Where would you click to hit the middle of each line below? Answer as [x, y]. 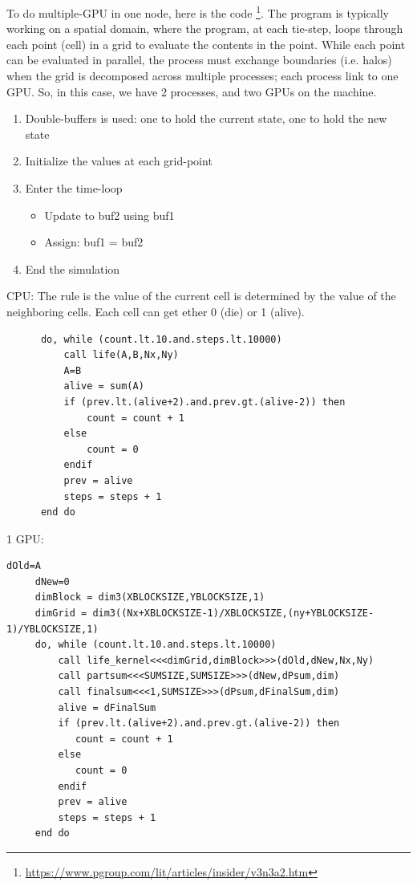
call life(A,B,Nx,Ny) [121, 355]
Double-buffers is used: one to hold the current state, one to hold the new [206, 118]
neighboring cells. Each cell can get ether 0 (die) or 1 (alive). [156, 311]
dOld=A [24, 566]
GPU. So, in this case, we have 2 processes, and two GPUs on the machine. [192, 91]
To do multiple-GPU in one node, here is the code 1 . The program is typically [198, 12]
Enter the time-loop [74, 188]
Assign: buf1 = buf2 [94, 242]
